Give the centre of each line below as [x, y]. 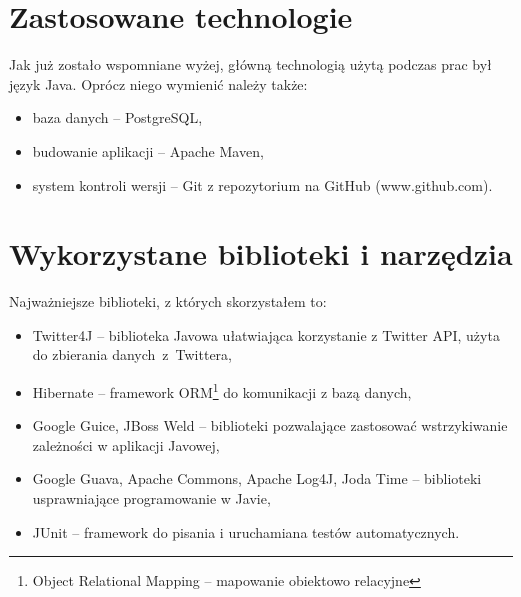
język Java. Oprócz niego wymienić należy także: [158, 83]
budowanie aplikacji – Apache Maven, [148, 150]
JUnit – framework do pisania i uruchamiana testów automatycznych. [246, 531]
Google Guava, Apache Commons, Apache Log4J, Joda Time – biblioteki [257, 478]
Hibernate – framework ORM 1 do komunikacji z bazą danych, [222, 390]
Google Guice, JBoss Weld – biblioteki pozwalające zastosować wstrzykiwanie [270, 425]
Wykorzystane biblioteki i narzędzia [261, 253]
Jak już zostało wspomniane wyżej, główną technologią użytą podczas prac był [250, 64]
